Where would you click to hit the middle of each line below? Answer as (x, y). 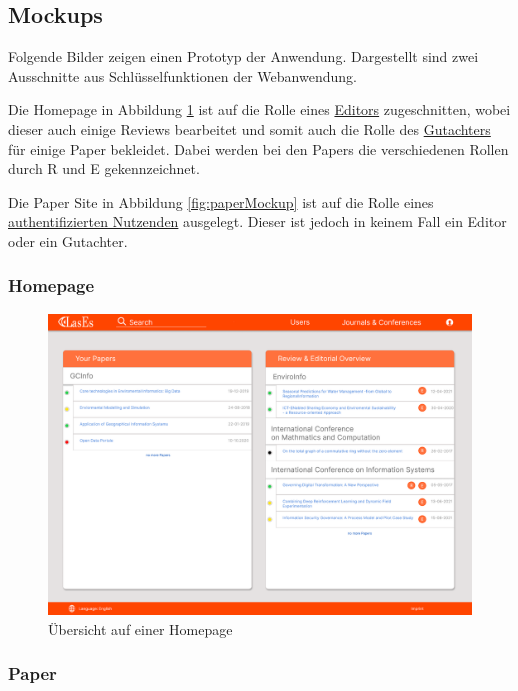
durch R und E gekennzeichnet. (104, 168)
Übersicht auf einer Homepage (140, 628)
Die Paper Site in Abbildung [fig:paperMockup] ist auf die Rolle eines (221, 201)
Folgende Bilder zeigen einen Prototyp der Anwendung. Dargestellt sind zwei (243, 56)
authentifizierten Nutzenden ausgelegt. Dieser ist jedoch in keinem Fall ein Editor (257, 221)
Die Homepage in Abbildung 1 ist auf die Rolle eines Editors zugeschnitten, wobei (259, 109)
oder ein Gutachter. (68, 240)
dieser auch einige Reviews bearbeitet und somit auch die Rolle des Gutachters (249, 128)
